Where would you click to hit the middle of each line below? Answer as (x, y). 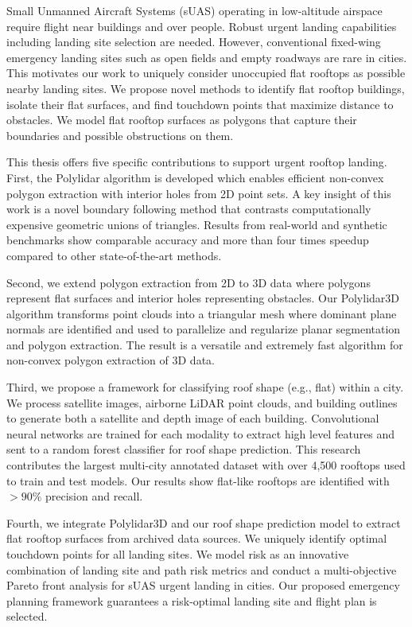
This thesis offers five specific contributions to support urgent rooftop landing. (197, 162)
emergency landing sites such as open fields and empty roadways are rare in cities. (207, 57)
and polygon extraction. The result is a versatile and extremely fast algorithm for (205, 344)
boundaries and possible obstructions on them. (120, 135)
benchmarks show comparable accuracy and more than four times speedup (188, 240)
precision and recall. (94, 496)
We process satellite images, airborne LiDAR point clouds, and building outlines (202, 402)
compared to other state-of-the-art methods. (114, 255)
